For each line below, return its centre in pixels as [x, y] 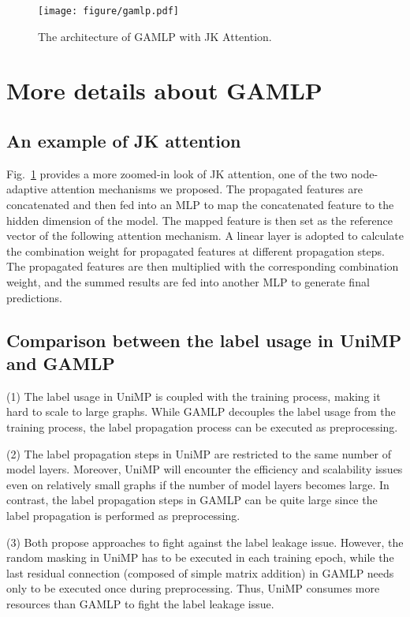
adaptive [27, 189]
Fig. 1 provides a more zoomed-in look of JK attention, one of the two [177, 173]
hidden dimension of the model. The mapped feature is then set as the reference [200, 220]
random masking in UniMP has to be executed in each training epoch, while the [200, 557]
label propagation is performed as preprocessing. [123, 515]
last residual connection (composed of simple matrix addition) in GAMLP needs [200, 572]
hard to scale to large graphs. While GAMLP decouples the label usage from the [201, 411]
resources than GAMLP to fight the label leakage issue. [140, 603]
